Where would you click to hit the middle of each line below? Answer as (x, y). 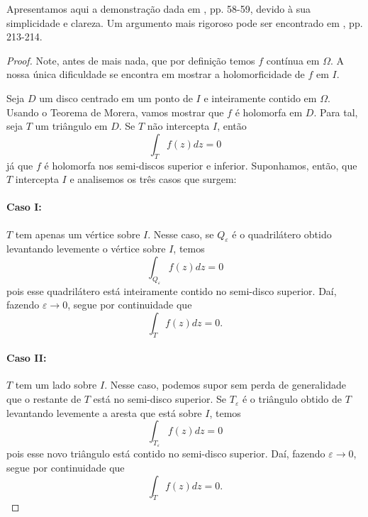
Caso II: (27, 358)
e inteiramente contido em (260, 98)
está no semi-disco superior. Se (160, 399)
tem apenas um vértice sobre (78, 234)
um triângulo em (71, 126)
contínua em (293, 60)
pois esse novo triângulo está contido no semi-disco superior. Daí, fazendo (166, 454)
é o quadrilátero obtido (282, 234)
